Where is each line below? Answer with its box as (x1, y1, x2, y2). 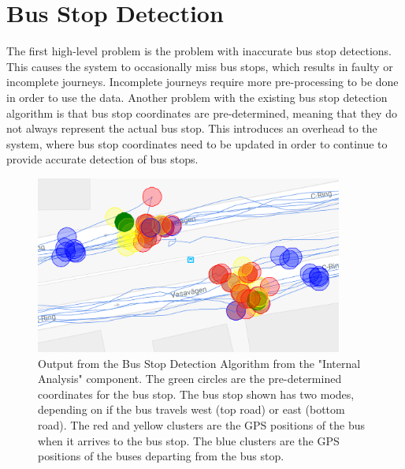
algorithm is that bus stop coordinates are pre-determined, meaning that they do (6, 104, 397, 121)
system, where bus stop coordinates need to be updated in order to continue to (6, 135, 388, 152)
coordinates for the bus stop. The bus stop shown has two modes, (38, 385, 355, 402)
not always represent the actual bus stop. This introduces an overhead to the (6, 120, 377, 137)
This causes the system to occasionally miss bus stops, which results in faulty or (6, 58, 393, 74)
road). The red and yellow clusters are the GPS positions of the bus (38, 417, 366, 433)
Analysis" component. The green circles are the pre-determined (38, 370, 342, 387)
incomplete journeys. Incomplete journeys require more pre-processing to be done (6, 73, 399, 90)
